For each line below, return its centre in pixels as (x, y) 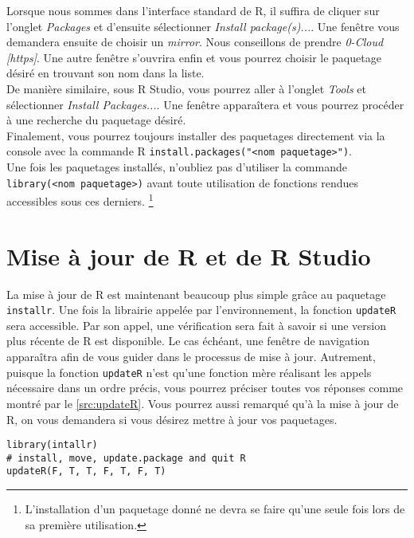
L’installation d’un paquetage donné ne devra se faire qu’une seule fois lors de (215, 509)
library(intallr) (52, 445)
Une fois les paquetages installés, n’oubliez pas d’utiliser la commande (177, 167)
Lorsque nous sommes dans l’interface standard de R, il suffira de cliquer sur (193, 10)
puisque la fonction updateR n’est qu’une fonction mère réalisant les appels (189, 372)
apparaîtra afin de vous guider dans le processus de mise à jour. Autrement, (191, 357)
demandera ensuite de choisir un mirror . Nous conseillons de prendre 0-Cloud (195, 42)
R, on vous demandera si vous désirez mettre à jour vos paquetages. (172, 419)
